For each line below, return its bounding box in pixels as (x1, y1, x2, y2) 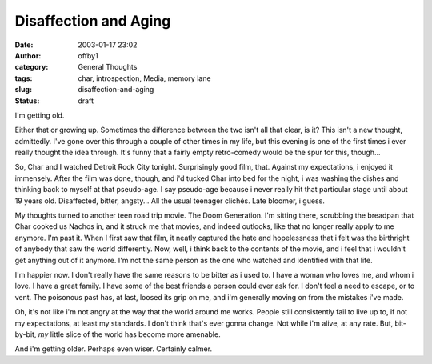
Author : (14, 50, 42, 60)
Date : (14, 40, 34, 50)
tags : (14, 73, 33, 83)
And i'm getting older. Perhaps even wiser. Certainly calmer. (14, 344, 212, 354)
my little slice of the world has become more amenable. (38, 329, 221, 339)
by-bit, (14, 329, 37, 339)
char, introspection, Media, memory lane (78, 73, 211, 83)
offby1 (78, 50, 99, 60)
